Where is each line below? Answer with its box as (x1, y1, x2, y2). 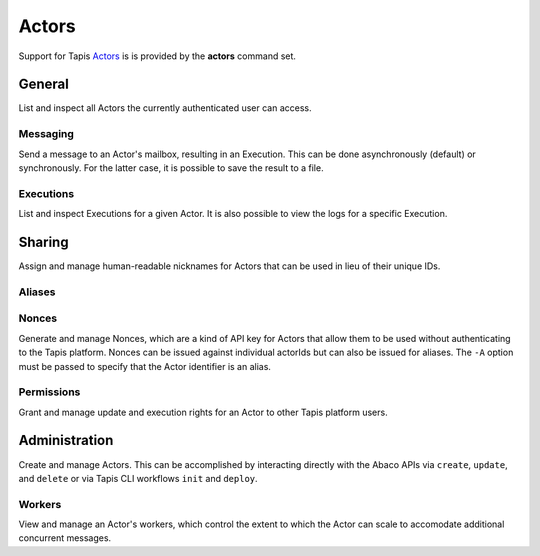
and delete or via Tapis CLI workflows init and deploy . (18, 472, 259, 484)
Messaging (18, 127, 75, 141)
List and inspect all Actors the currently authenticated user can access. (18, 102, 312, 114)
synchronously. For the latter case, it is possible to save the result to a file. (18, 161, 324, 174)
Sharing (18, 233, 69, 250)
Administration (18, 432, 114, 449)
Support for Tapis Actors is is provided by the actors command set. (18, 50, 297, 62)
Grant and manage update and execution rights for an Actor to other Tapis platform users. (18, 406, 389, 418)
